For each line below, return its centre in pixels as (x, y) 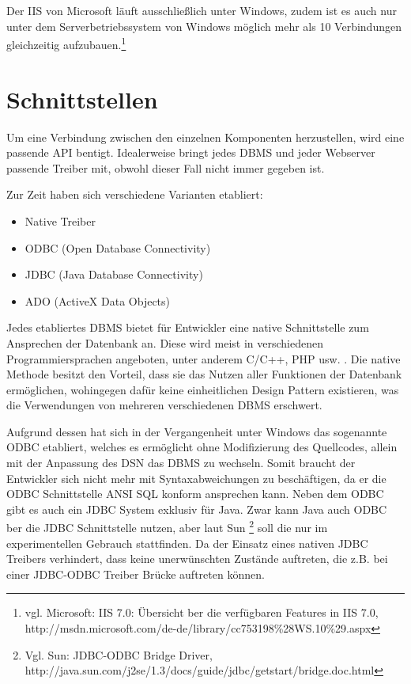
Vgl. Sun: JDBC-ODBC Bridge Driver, (119, 654)
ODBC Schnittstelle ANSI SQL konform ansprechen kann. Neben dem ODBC (195, 494)
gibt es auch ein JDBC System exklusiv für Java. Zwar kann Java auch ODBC (197, 509)
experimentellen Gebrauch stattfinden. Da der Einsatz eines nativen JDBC (187, 543)
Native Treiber (60, 220)
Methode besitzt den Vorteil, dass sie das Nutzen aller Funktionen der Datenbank (204, 374)
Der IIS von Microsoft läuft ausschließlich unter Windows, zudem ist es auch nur (202, 10)
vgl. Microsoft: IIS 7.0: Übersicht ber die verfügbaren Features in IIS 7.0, (202, 612)
